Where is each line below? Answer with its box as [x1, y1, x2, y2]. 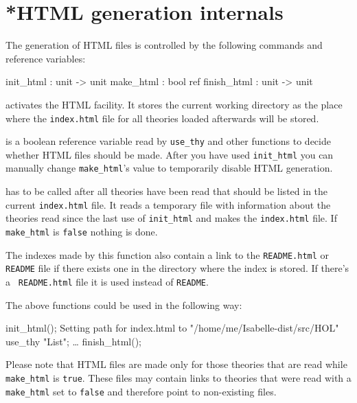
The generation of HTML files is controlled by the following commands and [5, 38, 323, 52]
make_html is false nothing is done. [5, 224, 158, 239]
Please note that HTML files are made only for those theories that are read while [5, 357, 347, 371]
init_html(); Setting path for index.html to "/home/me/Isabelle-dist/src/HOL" [5, 321, 339, 335]
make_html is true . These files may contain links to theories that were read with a [5, 371, 352, 385]
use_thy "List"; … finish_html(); [5, 334, 142, 348]
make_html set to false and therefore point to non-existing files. [5, 384, 277, 398]
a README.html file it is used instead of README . [5, 275, 209, 288]
